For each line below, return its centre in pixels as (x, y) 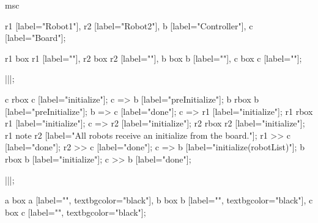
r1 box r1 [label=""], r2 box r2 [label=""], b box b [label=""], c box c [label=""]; (153, 58)
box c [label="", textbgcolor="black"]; (76, 212)
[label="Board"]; (35, 38)
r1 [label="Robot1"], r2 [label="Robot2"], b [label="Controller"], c (129, 25)
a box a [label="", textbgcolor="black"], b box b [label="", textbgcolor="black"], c (159, 200)
